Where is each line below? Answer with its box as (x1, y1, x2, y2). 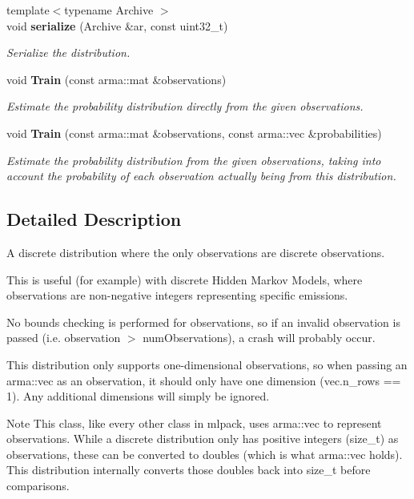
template (6, 2, 50, 18)
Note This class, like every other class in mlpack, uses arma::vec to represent (6, 414, 382, 431)
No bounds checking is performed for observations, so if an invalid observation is (6, 313, 400, 330)
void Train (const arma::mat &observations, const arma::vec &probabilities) (6, 124, 382, 141)
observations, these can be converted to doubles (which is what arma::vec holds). (6, 445, 403, 462)
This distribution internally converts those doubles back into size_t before (6, 461, 371, 478)
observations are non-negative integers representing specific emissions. (6, 287, 348, 304)
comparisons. (6, 477, 70, 494)
